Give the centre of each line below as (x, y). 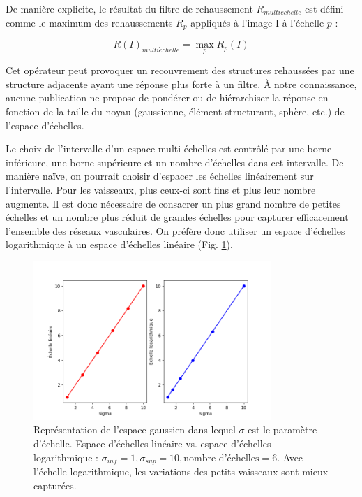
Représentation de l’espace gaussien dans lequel (135, 430)
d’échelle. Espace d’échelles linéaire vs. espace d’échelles (152, 443)
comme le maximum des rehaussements (89, 22)
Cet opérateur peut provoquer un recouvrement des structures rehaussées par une (180, 70)
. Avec (290, 457)
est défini (324, 8)
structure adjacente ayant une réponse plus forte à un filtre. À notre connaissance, (181, 84)
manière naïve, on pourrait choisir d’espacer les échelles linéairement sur (160, 176)
